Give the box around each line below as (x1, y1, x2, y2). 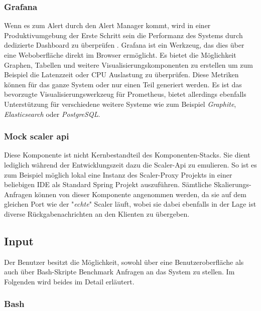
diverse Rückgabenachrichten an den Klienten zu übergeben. (4, 208, 190, 219)
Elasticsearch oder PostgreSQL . (4, 108, 100, 119)
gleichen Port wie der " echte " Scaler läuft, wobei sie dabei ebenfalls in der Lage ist (4, 199, 256, 209)
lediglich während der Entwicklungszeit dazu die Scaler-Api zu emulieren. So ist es (4, 159, 257, 170)
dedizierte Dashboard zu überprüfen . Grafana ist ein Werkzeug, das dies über (4, 40, 244, 50)
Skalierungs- (214, 179, 251, 190)
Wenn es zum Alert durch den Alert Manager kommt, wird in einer (4, 20, 211, 31)
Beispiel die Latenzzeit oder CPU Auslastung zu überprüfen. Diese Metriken (4, 69, 239, 80)
